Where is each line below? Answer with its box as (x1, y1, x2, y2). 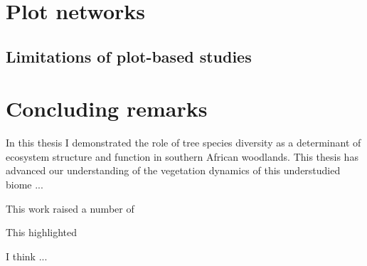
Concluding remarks (6, 94, 208, 123)
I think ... (6, 248, 48, 263)
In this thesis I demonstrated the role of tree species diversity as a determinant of (6, 135, 361, 150)
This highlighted (6, 225, 78, 240)
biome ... (6, 177, 43, 192)
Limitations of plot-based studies (6, 45, 252, 67)
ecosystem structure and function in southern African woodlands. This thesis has (6, 149, 358, 164)
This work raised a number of (6, 201, 134, 216)
